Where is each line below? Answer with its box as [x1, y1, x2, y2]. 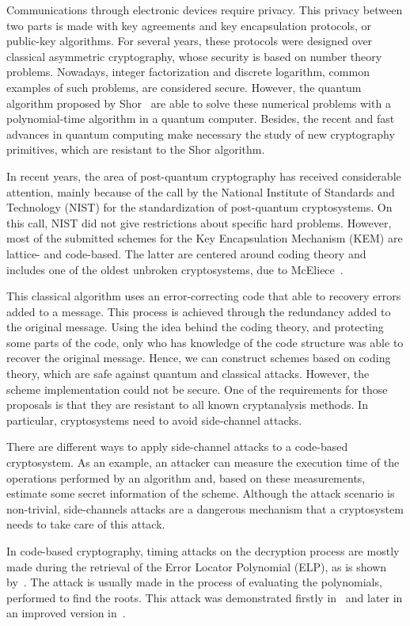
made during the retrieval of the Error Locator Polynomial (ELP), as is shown [6, 558, 387, 574]
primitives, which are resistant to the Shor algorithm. [6, 141, 265, 158]
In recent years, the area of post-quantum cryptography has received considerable [6, 167, 401, 184]
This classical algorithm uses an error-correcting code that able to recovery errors [6, 288, 401, 304]
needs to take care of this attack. [6, 516, 165, 532]
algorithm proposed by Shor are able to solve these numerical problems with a [6, 94, 391, 111]
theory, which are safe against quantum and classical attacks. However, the [6, 365, 370, 382]
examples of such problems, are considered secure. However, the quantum [6, 78, 362, 95]
